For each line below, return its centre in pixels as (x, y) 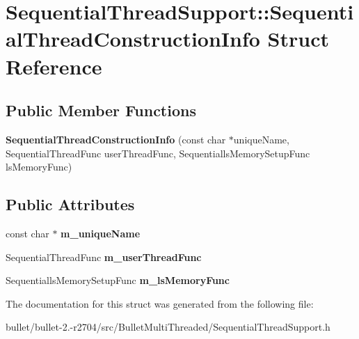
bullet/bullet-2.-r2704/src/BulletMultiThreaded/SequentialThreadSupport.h (168, 327)
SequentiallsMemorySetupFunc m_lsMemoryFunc (118, 280)
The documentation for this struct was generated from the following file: (160, 303)
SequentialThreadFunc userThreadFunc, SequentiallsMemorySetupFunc (158, 153)
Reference (54, 66)
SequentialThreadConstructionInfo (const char (116, 139)
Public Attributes (70, 204)
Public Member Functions (101, 110)
